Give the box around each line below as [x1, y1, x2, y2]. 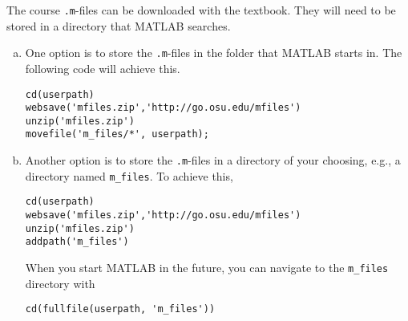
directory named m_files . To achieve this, [25, 167, 233, 184]
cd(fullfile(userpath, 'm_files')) [25, 303, 216, 315]
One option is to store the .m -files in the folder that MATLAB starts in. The [25, 44, 402, 61]
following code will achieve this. [25, 59, 180, 76]
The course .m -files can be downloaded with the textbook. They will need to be [6, 2, 396, 18]
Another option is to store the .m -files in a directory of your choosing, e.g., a [25, 152, 401, 169]
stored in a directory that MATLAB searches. [6, 17, 231, 34]
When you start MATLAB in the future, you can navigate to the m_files [25, 259, 389, 276]
